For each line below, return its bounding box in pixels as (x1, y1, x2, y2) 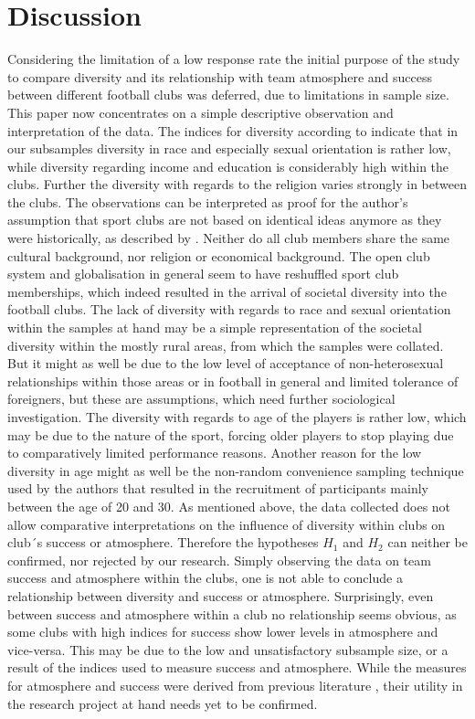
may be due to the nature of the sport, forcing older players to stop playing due (7, 425, 454, 444)
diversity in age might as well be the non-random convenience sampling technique (7, 460, 464, 480)
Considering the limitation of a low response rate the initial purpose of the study (7, 49, 460, 69)
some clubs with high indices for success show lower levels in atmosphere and (7, 622, 438, 641)
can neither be (387, 533, 468, 552)
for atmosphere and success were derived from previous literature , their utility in (7, 675, 463, 694)
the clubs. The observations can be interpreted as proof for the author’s (7, 192, 408, 211)
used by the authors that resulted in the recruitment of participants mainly (7, 479, 428, 498)
